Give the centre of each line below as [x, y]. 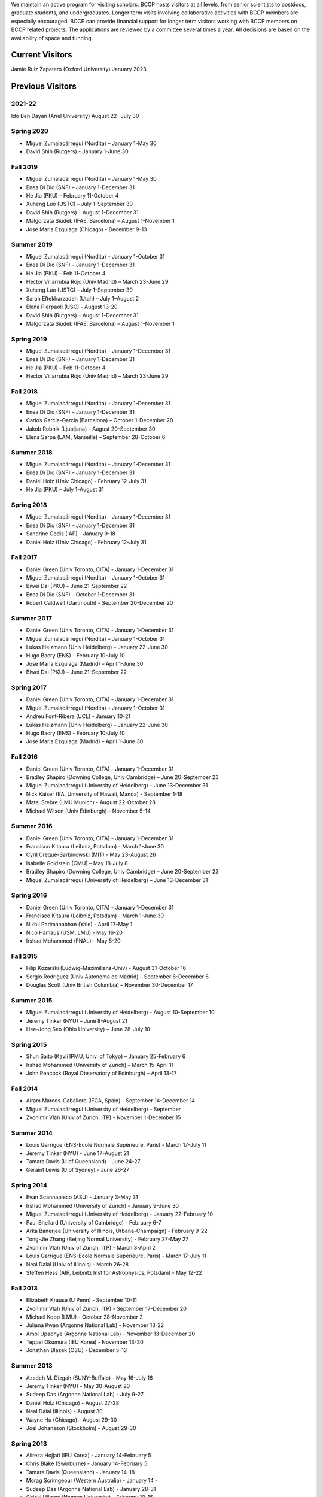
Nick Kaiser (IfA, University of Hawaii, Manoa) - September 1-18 [104, 794]
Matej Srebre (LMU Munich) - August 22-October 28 [91, 802]
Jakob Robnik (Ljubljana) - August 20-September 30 [91, 429]
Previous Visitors [44, 87]
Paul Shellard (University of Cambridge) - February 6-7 [94, 1222]
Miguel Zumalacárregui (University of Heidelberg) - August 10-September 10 [120, 1013]
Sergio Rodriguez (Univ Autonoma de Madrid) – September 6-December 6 [118, 977]
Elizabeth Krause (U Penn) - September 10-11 [81, 1300]
